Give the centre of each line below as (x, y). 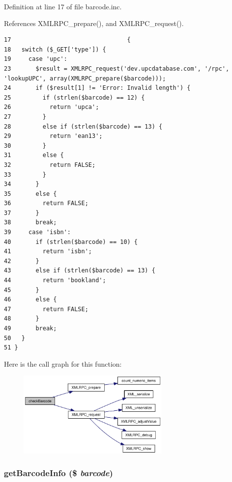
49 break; (30, 328)
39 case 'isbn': (38, 232)
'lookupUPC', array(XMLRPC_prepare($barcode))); (85, 78)
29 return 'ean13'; (53, 136)
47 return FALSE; (46, 309)
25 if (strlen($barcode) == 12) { (74, 97)
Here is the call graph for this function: (63, 363)
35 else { (30, 194)
